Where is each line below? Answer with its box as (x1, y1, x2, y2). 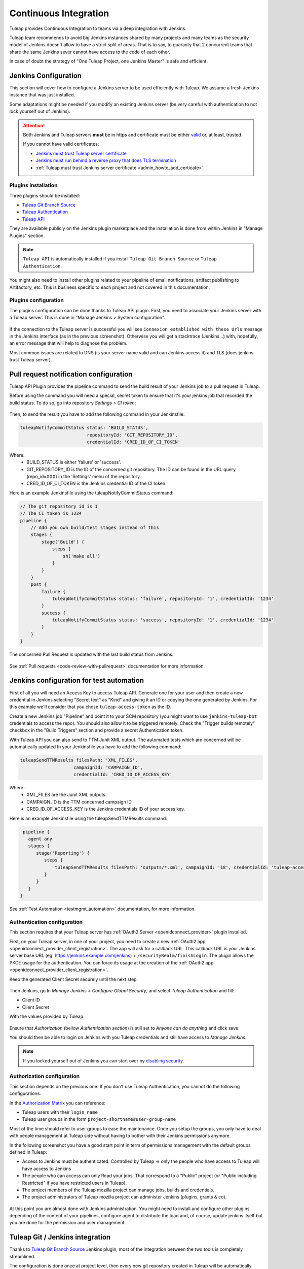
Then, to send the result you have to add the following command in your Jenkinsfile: (9, 411, 185, 417)
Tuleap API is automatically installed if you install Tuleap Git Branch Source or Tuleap (23, 256, 217, 262)
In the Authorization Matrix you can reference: (9, 1099, 106, 1106)
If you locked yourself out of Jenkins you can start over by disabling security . (23, 1057, 184, 1063)
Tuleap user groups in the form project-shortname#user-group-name (22, 1116, 176, 1122)
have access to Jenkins (22, 1165, 71, 1172)
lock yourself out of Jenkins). (9, 108, 71, 114)
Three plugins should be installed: (9, 192, 81, 198)
